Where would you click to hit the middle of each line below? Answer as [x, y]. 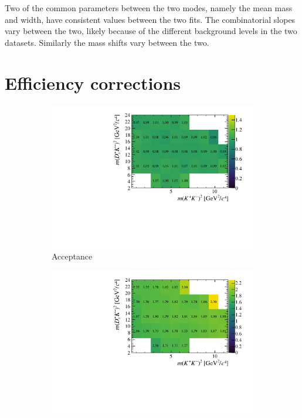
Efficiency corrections [93, 82]
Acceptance [72, 256]
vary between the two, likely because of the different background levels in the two [151, 31]
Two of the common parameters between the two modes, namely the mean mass [149, 8]
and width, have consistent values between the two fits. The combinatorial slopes [150, 19]
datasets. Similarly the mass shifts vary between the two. [107, 42]
